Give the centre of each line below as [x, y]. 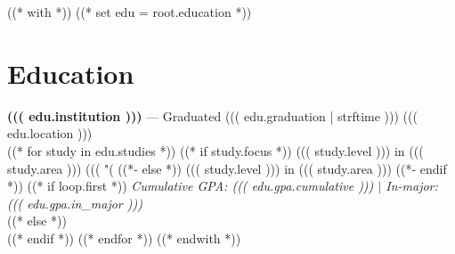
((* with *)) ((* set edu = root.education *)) [130, 12]
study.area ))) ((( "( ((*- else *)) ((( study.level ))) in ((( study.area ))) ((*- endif [227, 168]
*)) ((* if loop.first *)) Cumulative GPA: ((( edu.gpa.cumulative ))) [191, 186]
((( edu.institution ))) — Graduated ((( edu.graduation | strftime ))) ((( [212, 115]
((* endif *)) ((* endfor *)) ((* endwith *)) [124, 238]
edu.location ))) [50, 133]
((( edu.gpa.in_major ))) [75, 203]
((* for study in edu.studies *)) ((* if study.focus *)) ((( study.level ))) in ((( [215, 150]
